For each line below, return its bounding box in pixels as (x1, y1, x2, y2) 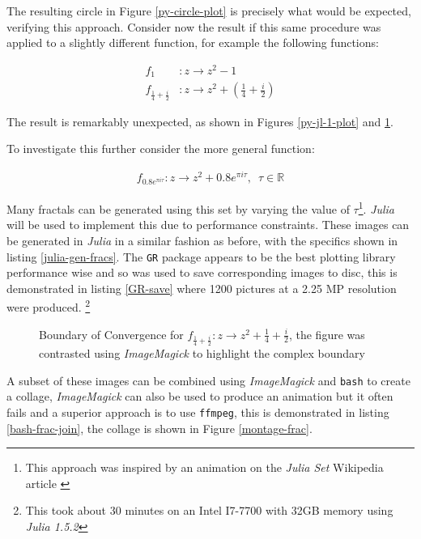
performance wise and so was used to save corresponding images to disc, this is (6, 264, 398, 281)
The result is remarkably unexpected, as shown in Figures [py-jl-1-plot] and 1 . (6, 112, 393, 129)
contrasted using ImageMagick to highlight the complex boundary (39, 345, 365, 362)
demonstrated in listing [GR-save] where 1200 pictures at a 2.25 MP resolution (6, 279, 397, 296)
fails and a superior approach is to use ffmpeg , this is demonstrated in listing (6, 403, 389, 420)
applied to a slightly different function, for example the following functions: (6, 34, 379, 51)
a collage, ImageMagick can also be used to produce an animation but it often (6, 388, 393, 405)
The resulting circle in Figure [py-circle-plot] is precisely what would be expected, (6, 2, 411, 19)
